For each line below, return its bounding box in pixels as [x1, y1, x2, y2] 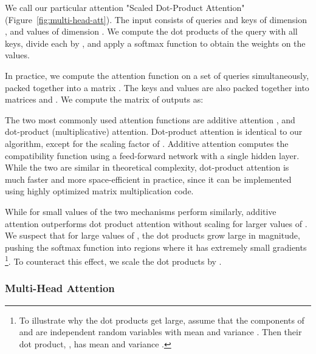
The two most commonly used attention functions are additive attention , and [5, 113, 295, 126]
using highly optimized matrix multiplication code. [5, 185, 194, 197]
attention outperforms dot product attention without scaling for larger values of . [5, 217, 307, 230]
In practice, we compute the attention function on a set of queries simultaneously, [5, 69, 309, 81]
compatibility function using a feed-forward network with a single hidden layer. [5, 149, 300, 162]
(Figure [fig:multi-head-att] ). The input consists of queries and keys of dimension [5, 13, 307, 26]
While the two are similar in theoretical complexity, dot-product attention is [5, 161, 289, 174]
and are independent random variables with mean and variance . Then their [19, 325, 302, 338]
